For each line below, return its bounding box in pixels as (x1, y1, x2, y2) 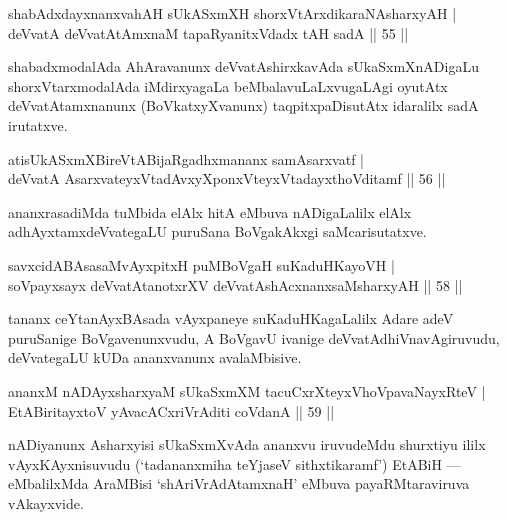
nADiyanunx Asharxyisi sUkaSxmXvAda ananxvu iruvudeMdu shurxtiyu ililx (8, 434, 486, 455)
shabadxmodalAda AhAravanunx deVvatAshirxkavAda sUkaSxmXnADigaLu (8, 56, 479, 77)
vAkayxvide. (8, 492, 84, 513)
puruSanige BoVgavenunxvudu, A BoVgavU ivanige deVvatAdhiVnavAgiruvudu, (8, 327, 500, 348)
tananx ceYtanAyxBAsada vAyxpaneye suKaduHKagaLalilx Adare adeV (8, 308, 454, 329)
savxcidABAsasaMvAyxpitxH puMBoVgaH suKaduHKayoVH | (8, 254, 395, 275)
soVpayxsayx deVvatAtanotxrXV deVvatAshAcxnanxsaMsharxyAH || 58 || (8, 274, 463, 295)
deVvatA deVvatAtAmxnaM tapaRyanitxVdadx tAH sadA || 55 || (8, 22, 409, 43)
